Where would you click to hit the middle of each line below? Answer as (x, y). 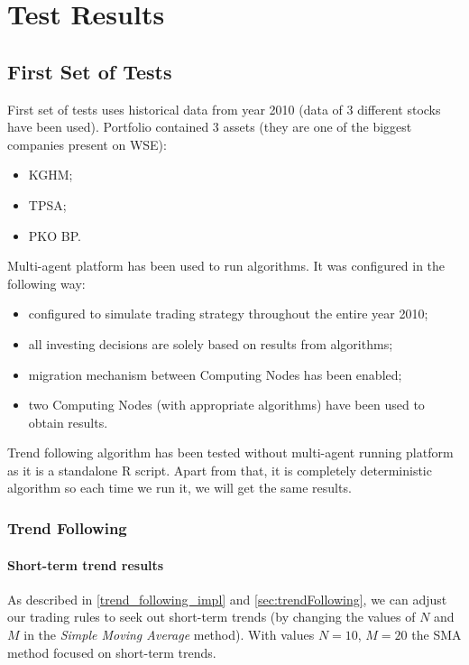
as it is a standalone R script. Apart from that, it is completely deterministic (220, 470)
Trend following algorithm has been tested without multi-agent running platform (230, 453)
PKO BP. (55, 235)
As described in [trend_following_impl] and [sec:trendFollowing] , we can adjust (227, 599)
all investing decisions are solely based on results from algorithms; (211, 343)
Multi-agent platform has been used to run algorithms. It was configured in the (226, 266)
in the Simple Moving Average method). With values (169, 634)
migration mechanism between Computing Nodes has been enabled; (215, 374)
